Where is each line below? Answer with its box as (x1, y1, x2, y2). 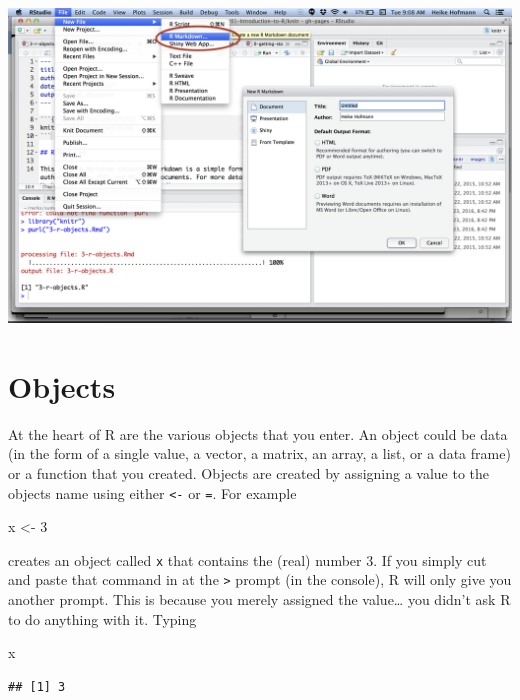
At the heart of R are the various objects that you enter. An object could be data (8, 423, 508, 444)
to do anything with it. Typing (8, 608, 197, 629)
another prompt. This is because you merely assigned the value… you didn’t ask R (8, 589, 511, 610)
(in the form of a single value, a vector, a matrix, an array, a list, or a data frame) (8, 443, 511, 464)
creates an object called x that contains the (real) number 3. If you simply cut (8, 549, 487, 570)
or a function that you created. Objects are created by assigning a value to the (8, 462, 490, 483)
